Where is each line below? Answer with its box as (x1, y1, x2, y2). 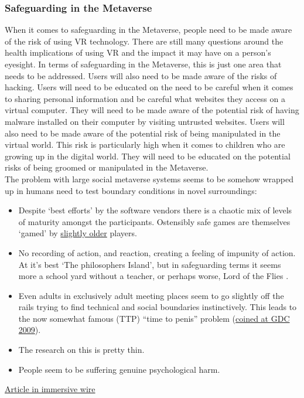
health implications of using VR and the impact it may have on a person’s (5, 46, 271, 59)
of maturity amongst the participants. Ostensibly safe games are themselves (18, 215, 291, 227)
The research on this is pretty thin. (18, 343, 145, 356)
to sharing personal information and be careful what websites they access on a (5, 92, 285, 104)
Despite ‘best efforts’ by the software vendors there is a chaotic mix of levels (18, 204, 292, 216)
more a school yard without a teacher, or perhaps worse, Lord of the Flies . (18, 270, 289, 282)
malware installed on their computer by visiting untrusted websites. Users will (5, 115, 285, 127)
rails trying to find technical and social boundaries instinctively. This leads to (18, 301, 297, 313)
